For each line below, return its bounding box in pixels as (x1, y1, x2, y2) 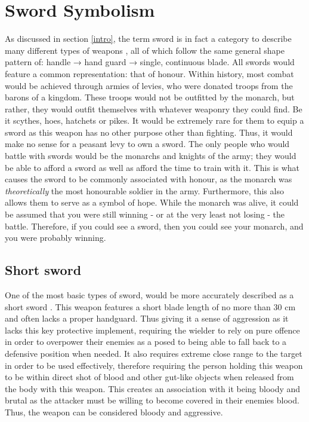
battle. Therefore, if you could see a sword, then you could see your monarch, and (5, 219, 304, 232)
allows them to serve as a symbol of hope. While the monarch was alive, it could (5, 196, 299, 209)
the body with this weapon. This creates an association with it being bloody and (5, 382, 301, 395)
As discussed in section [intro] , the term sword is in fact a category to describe (5, 32, 292, 45)
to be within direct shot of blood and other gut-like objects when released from (5, 371, 294, 383)
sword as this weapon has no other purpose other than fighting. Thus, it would (5, 126, 293, 138)
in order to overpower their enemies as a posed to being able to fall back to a (5, 335, 287, 348)
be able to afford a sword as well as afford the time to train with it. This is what (5, 161, 299, 173)
